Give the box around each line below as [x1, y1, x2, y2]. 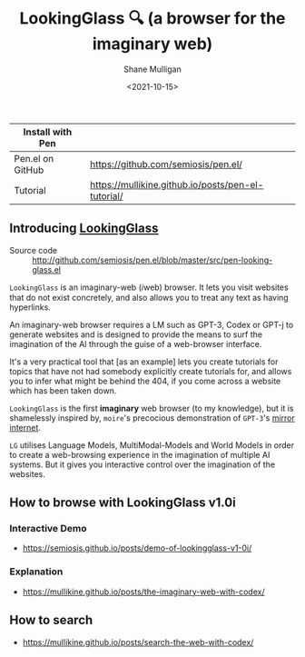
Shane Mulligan [123, 64, 182, 75]
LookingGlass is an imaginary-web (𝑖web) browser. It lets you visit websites [9, 282, 289, 293]
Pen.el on [14, 152, 54, 164]
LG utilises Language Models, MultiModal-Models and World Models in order [9, 439, 295, 451]
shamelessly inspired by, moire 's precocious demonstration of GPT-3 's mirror [9, 412, 295, 423]
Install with [23, 125, 73, 138]
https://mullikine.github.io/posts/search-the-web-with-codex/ [22, 636, 254, 647]
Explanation [9, 565, 64, 578]
